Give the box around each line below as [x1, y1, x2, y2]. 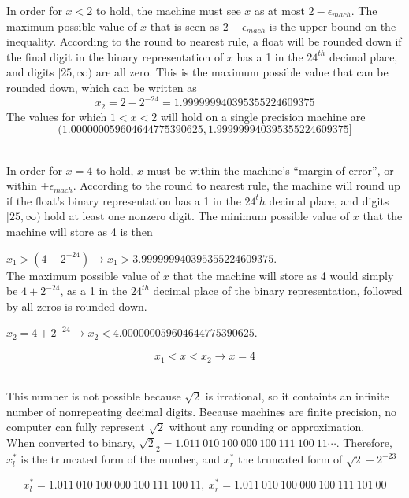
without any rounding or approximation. [169, 419, 365, 435]
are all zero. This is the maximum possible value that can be [95, 64, 389, 80]
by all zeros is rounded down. [6, 297, 147, 314]
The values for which [6, 108, 107, 124]
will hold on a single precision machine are [160, 108, 366, 124]
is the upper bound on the [269, 17, 396, 34]
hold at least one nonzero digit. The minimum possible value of [44, 208, 350, 224]
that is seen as [150, 17, 220, 34]
